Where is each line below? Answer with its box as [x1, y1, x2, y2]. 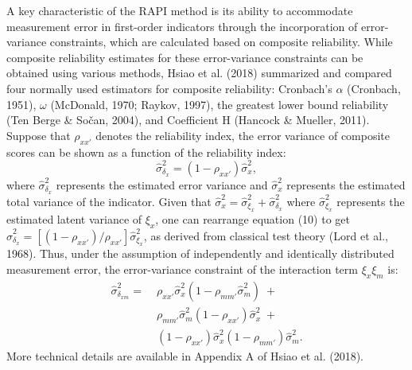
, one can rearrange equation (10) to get [155, 211, 350, 228]
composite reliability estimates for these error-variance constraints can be [6, 49, 363, 65]
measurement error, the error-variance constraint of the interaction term [6, 260, 358, 277]
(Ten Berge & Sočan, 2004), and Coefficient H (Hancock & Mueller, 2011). [6, 111, 370, 128]
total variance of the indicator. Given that [6, 193, 212, 209]
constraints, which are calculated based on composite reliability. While [49, 33, 393, 50]
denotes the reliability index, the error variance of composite [95, 127, 391, 143]
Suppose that [6, 127, 71, 143]
